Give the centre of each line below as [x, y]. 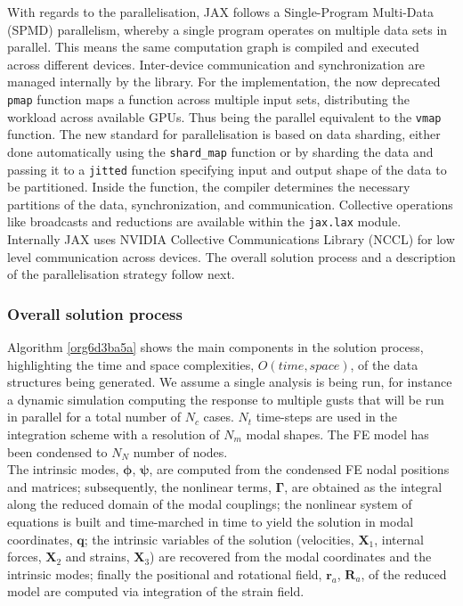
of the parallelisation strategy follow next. [121, 274]
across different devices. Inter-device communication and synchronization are [216, 64]
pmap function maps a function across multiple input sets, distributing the [208, 98]
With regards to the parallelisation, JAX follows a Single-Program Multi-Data [220, 12]
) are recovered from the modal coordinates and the [291, 557]
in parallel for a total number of [94, 417]
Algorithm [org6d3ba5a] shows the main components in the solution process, [215, 347]
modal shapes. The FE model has [337, 434]
